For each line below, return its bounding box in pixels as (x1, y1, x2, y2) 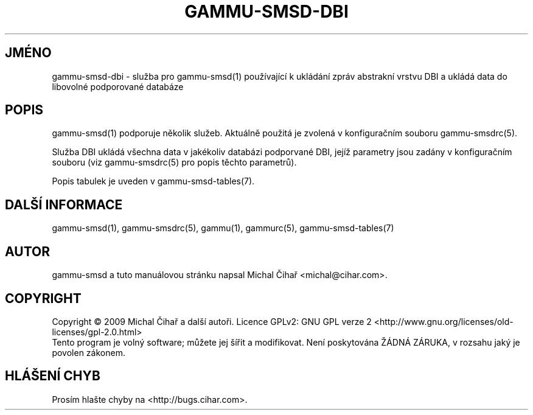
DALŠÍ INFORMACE (5, 197, 123, 212)
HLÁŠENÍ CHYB (5, 368, 100, 384)
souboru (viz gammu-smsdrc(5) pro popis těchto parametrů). (52, 157, 297, 168)
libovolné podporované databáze (52, 81, 184, 92)
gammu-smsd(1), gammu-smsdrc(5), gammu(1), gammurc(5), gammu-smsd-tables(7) (52, 223, 394, 234)
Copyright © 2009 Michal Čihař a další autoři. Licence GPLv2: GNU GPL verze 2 (52, 316, 372, 327)
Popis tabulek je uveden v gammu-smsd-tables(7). (52, 176, 255, 187)
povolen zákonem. (52, 347, 125, 358)
